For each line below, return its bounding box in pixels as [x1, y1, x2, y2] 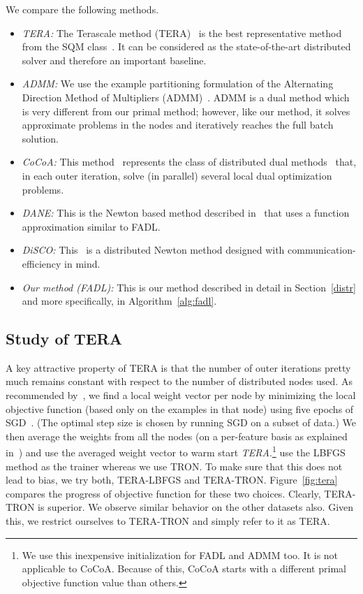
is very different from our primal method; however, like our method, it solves [22, 103, 350, 118]
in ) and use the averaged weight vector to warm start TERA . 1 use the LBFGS [6, 443, 346, 460]
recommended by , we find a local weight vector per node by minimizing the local [6, 388, 356, 403]
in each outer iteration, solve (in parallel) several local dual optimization [22, 168, 332, 182]
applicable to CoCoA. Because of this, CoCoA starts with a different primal [22, 561, 346, 576]
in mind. [64, 256, 101, 270]
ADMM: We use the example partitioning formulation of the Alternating [22, 76, 334, 91]
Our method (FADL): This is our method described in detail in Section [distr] [22, 280, 356, 294]
